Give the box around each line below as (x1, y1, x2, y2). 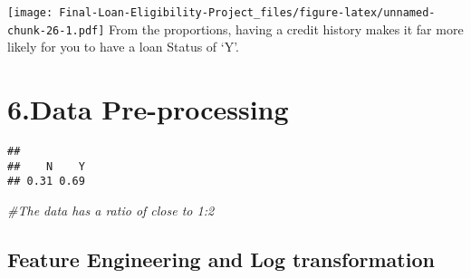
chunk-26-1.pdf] (7, 24, 105, 37)
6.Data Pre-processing (7, 91, 289, 128)
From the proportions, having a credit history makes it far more (109, 19, 464, 38)
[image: (7, 6, 53, 19)
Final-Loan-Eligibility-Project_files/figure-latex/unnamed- (59, 6, 436, 19)
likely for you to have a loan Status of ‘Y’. (7, 37, 240, 56)
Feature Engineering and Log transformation (7, 244, 435, 273)
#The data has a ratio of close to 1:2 (7, 201, 215, 219)
